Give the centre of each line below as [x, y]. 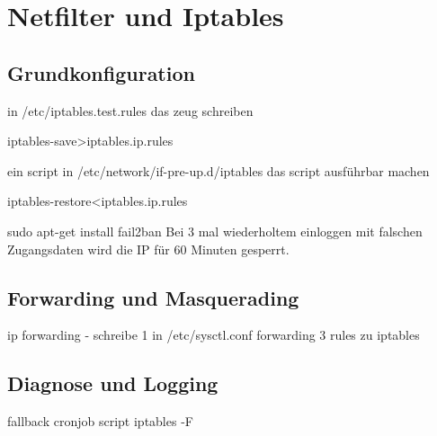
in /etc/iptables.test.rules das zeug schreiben [130, 110]
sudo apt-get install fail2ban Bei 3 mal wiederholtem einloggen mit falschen [215, 231]
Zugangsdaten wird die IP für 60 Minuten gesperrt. [148, 249]
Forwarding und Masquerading [153, 297]
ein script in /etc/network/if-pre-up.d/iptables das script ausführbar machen [218, 170]
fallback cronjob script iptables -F [100, 421]
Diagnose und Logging [113, 383]
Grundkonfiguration [101, 72]
